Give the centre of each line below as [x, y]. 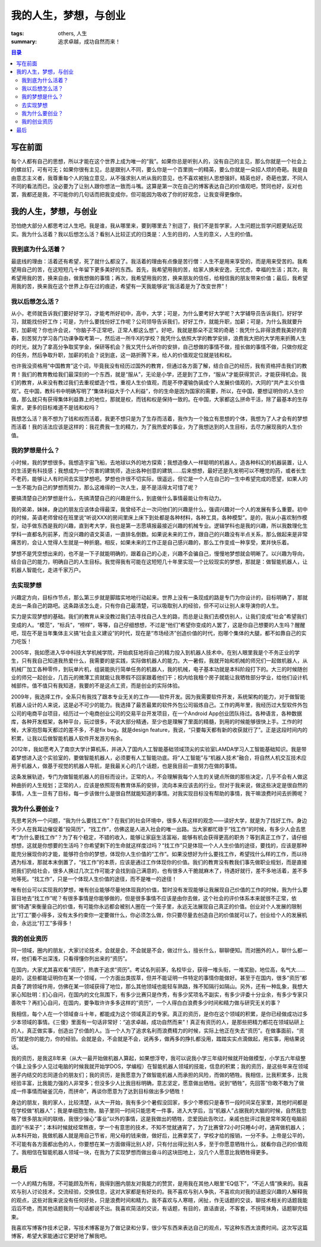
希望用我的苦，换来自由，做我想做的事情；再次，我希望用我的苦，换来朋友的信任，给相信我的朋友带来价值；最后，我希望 [159, 278]
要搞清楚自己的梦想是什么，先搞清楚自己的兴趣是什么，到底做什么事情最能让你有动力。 [118, 498]
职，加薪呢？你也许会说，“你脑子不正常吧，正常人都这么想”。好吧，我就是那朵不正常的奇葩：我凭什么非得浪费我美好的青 [159, 330]
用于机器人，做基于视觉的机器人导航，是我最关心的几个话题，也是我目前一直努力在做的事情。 [125, 766]
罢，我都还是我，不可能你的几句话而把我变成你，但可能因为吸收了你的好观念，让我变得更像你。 [128, 195]
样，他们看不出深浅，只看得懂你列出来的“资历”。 [71, 958]
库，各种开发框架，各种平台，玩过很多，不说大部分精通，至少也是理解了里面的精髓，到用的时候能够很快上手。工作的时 [157, 721]
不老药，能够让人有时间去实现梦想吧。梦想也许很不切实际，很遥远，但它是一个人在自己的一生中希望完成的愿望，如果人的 [159, 479]
